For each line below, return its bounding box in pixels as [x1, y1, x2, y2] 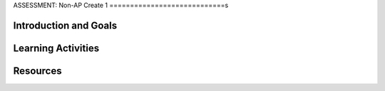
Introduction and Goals [13, 19, 118, 31]
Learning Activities [13, 42, 100, 54]
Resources [13, 65, 62, 77]
